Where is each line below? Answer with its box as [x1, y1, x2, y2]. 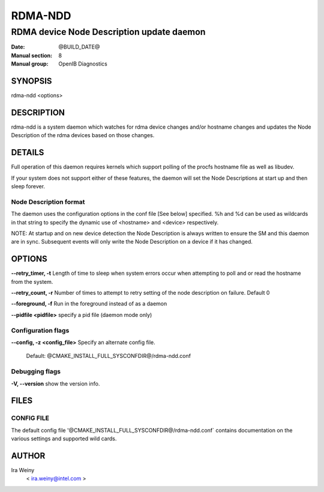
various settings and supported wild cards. [11, 435, 117, 442]
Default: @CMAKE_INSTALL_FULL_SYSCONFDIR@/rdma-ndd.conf [26, 352, 191, 360]
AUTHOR [11, 450, 46, 461]
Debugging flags [11, 367, 61, 376]
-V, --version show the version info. [11, 380, 100, 387]
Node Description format [11, 197, 85, 206]
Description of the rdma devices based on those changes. [11, 132, 155, 139]
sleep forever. [11, 183, 45, 190]
